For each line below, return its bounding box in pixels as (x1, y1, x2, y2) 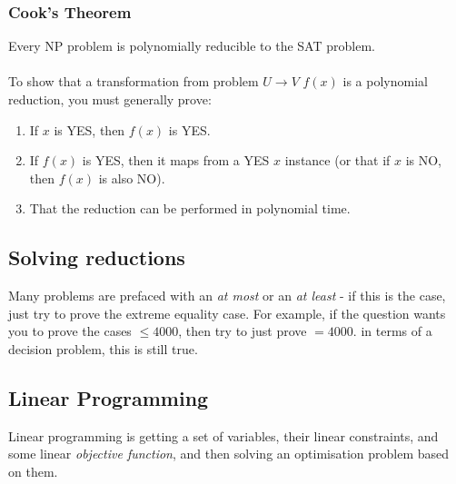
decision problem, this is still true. (8, 339, 198, 358)
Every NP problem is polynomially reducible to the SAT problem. (8, 36, 375, 55)
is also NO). (98, 168, 165, 187)
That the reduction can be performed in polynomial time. (29, 199, 351, 218)
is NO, (405, 151, 442, 170)
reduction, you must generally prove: (8, 90, 212, 108)
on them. (8, 461, 58, 480)
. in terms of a (352, 321, 432, 341)
